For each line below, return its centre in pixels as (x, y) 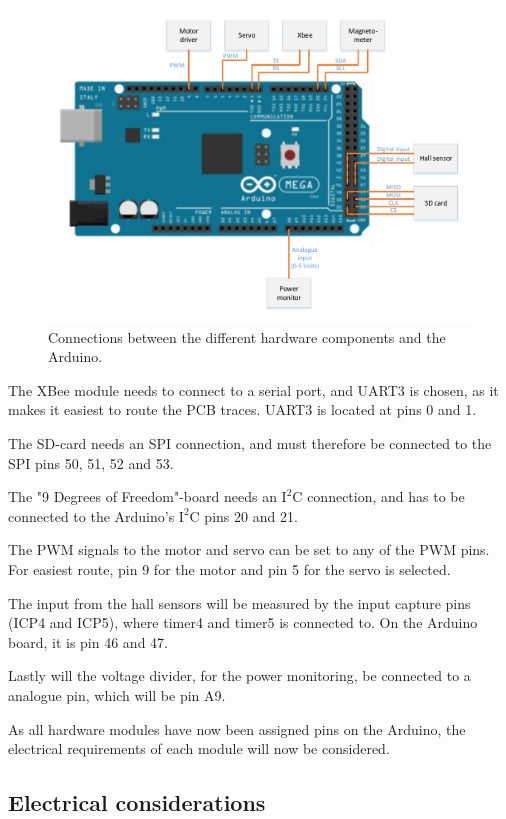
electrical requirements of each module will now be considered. (199, 748)
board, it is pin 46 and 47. (88, 641)
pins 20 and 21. (251, 515)
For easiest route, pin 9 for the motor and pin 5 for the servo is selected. (229, 569)
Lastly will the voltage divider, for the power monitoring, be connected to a (239, 675)
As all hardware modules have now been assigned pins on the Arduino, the (237, 728)
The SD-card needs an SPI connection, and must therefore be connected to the (250, 443)
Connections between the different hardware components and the (247, 336)
